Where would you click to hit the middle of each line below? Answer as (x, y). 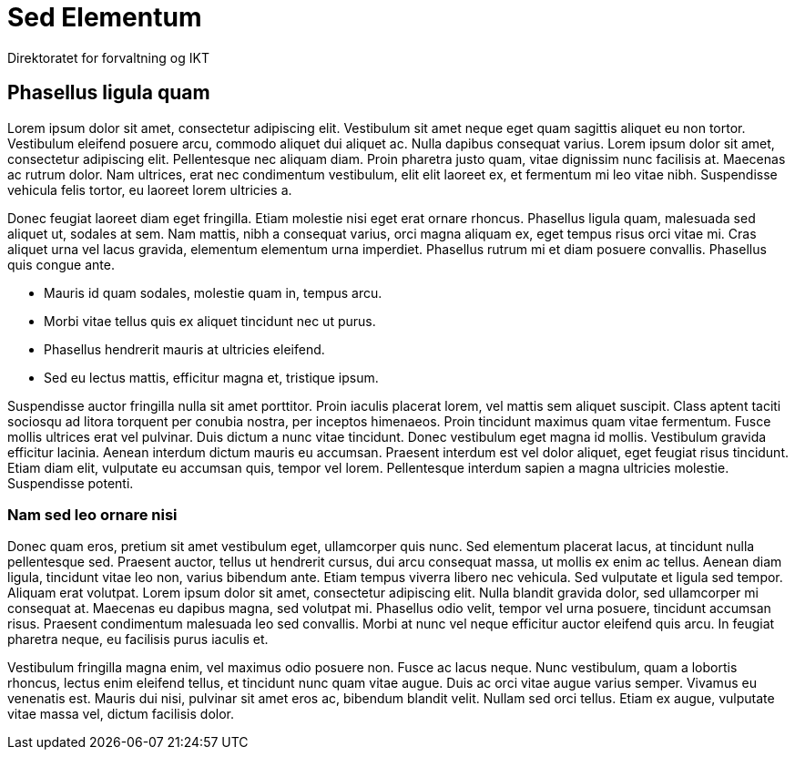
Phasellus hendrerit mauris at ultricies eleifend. (184, 349)
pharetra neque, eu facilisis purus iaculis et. (138, 639)
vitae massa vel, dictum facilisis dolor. (121, 714)
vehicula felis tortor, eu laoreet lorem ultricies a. (150, 189)
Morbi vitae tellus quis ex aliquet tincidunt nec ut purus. (210, 321)
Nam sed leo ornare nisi (92, 514)
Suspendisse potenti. (71, 483)
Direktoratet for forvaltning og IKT (108, 57)
